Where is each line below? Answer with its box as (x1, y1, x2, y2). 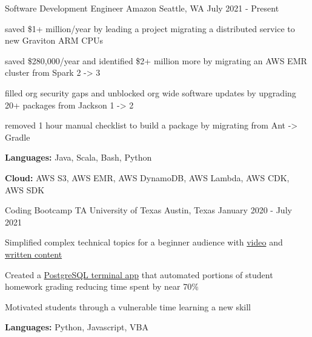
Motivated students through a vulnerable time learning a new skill (5, 300, 251, 313)
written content (5, 247, 62, 260)
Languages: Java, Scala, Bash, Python (5, 151, 152, 164)
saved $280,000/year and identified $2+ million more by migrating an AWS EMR (5, 54, 307, 67)
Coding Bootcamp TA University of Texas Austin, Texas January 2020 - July (5, 204, 292, 216)
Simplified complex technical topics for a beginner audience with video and (5, 236, 283, 249)
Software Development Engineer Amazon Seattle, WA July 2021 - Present (5, 2, 279, 14)
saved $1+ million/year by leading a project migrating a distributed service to (5, 22, 295, 35)
